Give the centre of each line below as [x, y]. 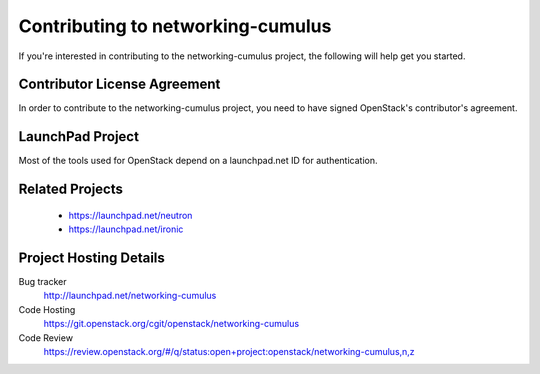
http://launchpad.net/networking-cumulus [130, 296]
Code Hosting [47, 309]
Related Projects [71, 189]
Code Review [46, 337]
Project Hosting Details [91, 257]
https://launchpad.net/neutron [130, 215]
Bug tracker [42, 282]
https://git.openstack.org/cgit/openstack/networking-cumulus [171, 324]
